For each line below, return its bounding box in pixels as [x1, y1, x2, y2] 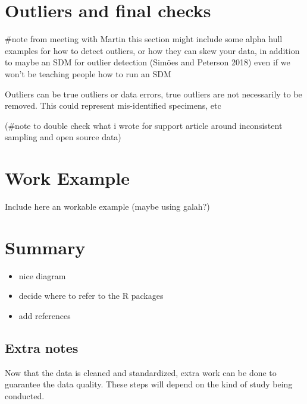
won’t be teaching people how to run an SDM [5, 67, 171, 80]
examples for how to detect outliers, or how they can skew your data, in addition [5, 44, 300, 56]
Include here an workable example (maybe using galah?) [5, 200, 210, 212]
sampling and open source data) [5, 131, 121, 143]
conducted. [5, 389, 45, 402]
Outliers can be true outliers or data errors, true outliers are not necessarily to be [5, 87, 302, 100]
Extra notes [5, 338, 79, 356]
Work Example [5, 166, 130, 190]
